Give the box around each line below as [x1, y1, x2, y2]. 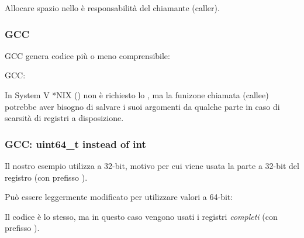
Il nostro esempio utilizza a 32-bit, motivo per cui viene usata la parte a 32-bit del [5, 160, 299, 171]
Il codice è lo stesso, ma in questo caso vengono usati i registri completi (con [5, 210, 278, 222]
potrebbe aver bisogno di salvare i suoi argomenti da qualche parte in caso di [5, 100, 280, 112]
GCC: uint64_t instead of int [5, 136, 146, 151]
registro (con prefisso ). [5, 171, 88, 183]
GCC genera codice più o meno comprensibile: [5, 49, 170, 61]
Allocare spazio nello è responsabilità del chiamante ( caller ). [5, 2, 220, 13]
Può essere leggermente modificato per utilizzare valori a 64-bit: [5, 191, 233, 203]
